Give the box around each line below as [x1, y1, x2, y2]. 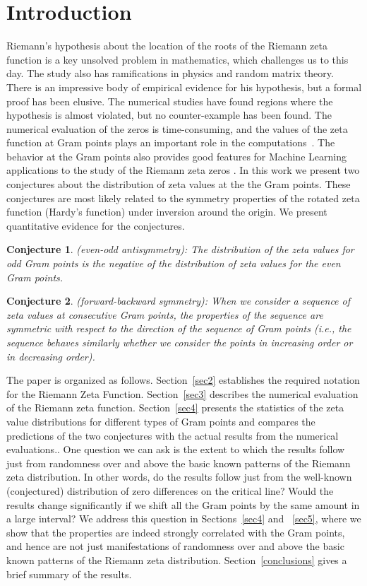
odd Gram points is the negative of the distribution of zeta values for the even [6, 256, 341, 271]
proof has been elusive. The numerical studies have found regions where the [6, 93, 333, 108]
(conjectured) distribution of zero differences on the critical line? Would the [6, 483, 334, 498]
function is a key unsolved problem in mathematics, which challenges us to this [6, 52, 349, 66]
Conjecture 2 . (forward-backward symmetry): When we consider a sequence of [6, 293, 351, 308]
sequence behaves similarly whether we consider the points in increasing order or [6, 335, 353, 349]
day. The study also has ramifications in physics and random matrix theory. [6, 66, 334, 81]
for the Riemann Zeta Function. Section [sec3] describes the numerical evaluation [6, 386, 359, 401]
